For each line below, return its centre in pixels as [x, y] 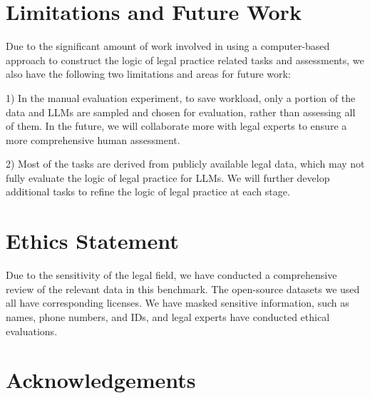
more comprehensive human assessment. [93, 139]
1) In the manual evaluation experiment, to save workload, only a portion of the [181, 97]
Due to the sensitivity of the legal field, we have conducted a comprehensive [171, 275]
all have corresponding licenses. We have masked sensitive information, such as [178, 303]
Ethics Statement [92, 241]
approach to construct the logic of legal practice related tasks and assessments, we [185, 60]
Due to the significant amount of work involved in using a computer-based [168, 46]
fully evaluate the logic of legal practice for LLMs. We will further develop [168, 177]
